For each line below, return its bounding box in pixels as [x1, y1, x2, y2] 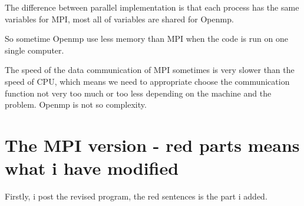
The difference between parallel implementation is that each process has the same [5, 1, 299, 13]
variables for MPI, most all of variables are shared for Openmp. [5, 12, 234, 25]
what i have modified [5, 156, 179, 180]
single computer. [5, 44, 64, 56]
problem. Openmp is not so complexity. [5, 98, 147, 111]
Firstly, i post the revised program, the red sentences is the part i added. [5, 190, 267, 202]
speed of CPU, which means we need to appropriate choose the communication [5, 75, 290, 87]
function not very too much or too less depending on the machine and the [5, 87, 272, 99]
